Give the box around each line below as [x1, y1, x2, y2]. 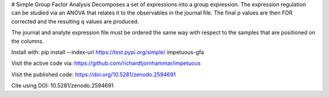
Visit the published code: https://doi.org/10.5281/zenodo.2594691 [11, 70, 176, 78]
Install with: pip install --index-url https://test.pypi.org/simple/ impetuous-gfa [11, 48, 204, 56]
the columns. [11, 37, 44, 45]
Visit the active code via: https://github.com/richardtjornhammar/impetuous [11, 59, 201, 67]
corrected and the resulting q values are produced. [11, 18, 140, 25]
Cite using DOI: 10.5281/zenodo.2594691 [11, 82, 114, 89]
